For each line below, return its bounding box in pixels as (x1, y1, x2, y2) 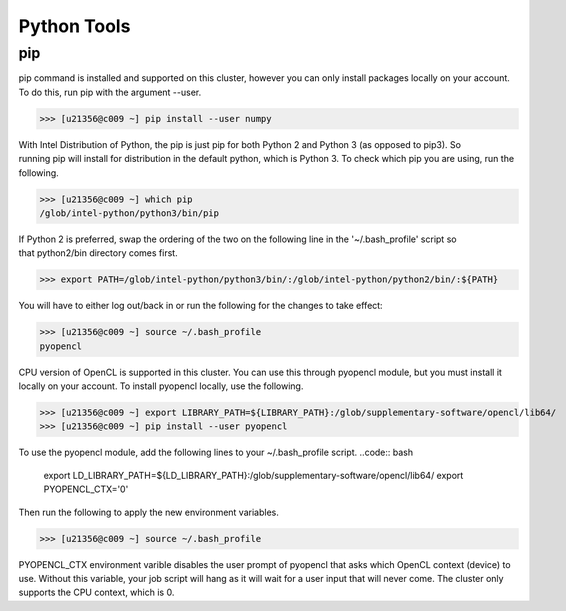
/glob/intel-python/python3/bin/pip (39, 207, 220, 219)
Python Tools (18, 15, 131, 37)
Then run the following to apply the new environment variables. (18, 506, 279, 518)
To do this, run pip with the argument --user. (18, 86, 202, 98)
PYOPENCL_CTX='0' (43, 483, 129, 495)
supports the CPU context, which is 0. (18, 586, 175, 599)
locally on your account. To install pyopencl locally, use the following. (18, 380, 304, 392)
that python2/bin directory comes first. (18, 247, 179, 259)
